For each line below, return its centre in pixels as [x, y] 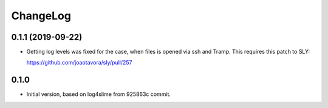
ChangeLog [41, 16]
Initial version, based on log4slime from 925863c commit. [99, 94]
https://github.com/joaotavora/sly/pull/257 [80, 63]
